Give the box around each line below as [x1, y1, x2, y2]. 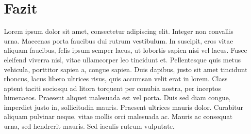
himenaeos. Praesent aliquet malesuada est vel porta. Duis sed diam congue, [4, 92, 231, 103]
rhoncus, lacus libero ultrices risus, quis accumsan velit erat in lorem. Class [4, 74, 228, 84]
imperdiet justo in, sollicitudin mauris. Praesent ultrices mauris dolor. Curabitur [4, 102, 243, 112]
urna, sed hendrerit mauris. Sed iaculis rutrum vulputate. [4, 121, 175, 131]
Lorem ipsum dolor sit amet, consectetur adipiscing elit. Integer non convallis [4, 26, 234, 36]
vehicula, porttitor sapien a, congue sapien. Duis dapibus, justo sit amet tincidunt [4, 64, 248, 74]
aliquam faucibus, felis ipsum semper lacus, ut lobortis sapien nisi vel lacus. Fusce [4, 45, 247, 55]
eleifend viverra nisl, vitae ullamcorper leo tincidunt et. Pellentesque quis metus [4, 54, 241, 64]
